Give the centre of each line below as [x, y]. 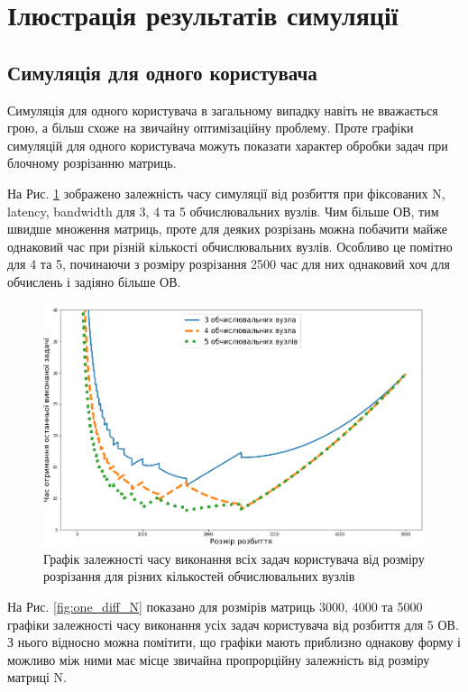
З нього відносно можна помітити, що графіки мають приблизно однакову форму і [234, 642]
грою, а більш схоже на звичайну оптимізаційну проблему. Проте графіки [211, 128]
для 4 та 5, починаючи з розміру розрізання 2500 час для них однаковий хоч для [229, 264]
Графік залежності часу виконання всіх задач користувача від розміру [234, 558]
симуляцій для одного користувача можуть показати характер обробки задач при [228, 145]
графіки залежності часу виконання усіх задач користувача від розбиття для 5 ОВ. [233, 624]
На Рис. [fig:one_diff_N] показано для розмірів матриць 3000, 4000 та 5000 [215, 607]
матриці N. [37, 677]
